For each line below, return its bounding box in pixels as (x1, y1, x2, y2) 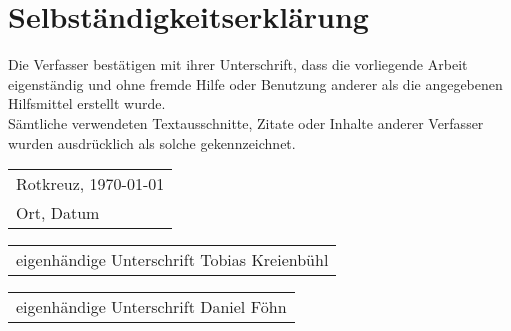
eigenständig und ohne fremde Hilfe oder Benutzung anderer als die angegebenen (8, 73, 503, 94)
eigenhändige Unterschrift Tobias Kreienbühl (16, 248, 329, 272)
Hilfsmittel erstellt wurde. (8, 93, 166, 114)
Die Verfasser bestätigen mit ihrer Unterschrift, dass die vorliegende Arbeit (8, 54, 468, 75)
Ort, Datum (16, 201, 100, 225)
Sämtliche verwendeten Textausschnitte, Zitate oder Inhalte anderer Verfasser (8, 112, 484, 133)
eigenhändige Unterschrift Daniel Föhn (16, 295, 287, 319)
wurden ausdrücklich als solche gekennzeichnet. (8, 132, 296, 153)
